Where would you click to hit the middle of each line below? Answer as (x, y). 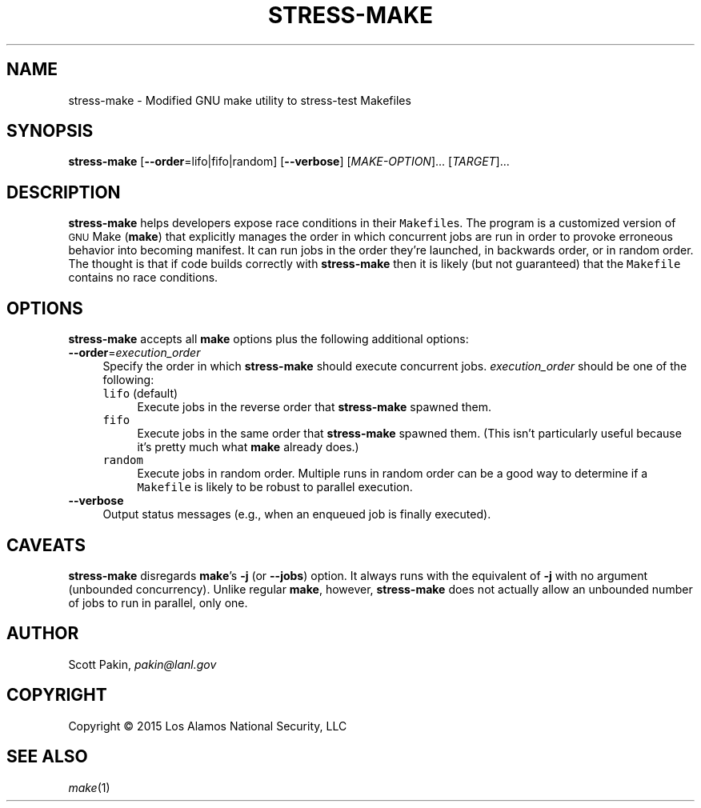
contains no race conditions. (143, 278)
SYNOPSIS (50, 131)
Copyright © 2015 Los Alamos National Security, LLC (208, 726)
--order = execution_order (134, 353)
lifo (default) (140, 394)
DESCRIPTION (64, 192)
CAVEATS (46, 545)
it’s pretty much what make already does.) (248, 447)
